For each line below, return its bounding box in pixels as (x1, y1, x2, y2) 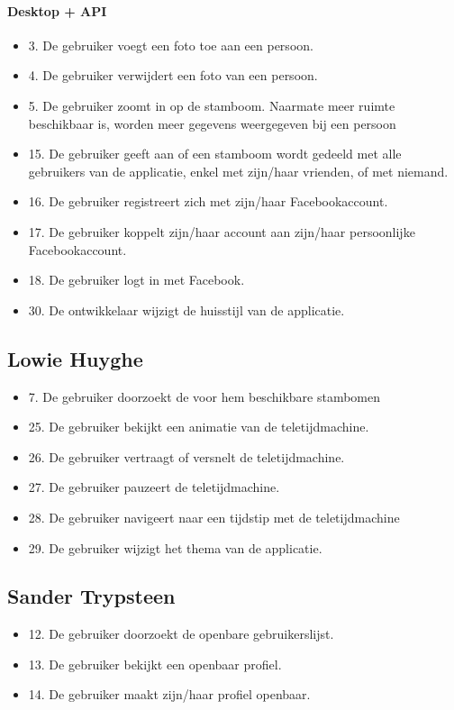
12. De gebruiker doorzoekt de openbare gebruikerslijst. (28, 624, 334, 643)
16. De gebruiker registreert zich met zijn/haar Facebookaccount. (28, 192, 388, 211)
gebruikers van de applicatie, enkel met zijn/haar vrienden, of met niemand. (28, 161, 449, 180)
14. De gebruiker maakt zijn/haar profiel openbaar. (28, 685, 311, 704)
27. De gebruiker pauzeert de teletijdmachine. (28, 478, 280, 496)
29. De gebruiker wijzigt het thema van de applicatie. (28, 538, 322, 557)
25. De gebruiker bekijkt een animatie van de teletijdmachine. (28, 417, 369, 436)
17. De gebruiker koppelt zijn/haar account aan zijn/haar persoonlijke (28, 222, 415, 241)
